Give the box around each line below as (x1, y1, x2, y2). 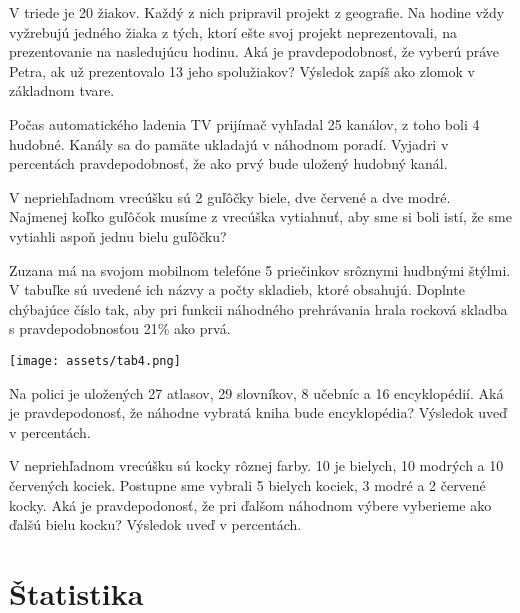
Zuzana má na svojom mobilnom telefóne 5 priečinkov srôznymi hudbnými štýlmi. (9, 259, 511, 280)
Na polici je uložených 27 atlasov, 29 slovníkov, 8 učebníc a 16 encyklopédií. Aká (9, 382, 504, 403)
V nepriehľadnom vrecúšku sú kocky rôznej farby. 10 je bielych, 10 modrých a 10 (9, 455, 504, 476)
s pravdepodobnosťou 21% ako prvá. (9, 318, 231, 339)
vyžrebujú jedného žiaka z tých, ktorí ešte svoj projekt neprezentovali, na (9, 21, 457, 42)
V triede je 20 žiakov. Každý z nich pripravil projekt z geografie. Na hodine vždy (9, 2, 505, 22)
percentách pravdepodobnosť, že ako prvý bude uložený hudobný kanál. (9, 153, 448, 174)
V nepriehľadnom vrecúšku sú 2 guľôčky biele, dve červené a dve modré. (9, 186, 451, 207)
